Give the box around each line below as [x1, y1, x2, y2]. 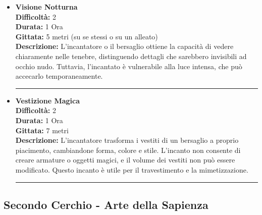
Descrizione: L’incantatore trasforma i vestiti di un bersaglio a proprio [15, 135, 239, 145]
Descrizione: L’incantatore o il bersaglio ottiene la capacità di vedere [15, 41, 234, 51]
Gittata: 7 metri [15, 125, 69, 135]
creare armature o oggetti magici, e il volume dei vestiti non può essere [15, 154, 235, 165]
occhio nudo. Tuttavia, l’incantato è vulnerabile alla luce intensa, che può [15, 61, 242, 71]
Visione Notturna [15, 2, 78, 12]
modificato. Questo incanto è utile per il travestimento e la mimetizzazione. [15, 164, 248, 175]
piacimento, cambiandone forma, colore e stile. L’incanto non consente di [15, 144, 241, 155]
